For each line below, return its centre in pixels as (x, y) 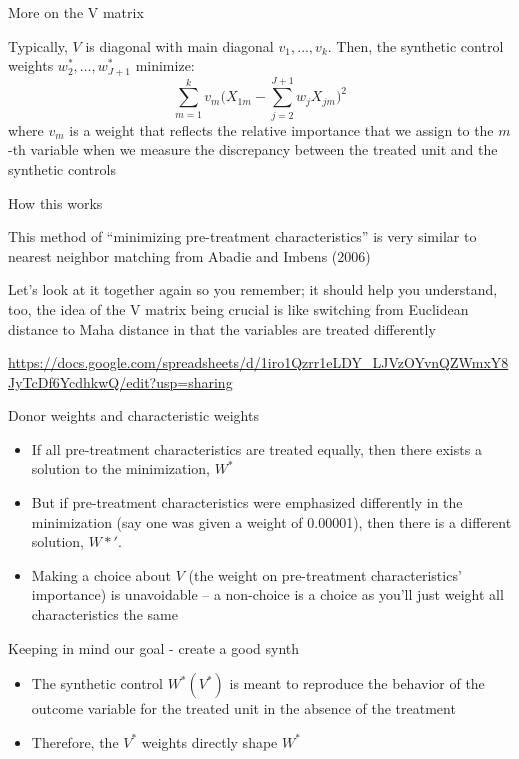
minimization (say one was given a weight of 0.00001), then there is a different (271, 521)
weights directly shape (209, 741)
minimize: (165, 65)
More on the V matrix (76, 12)
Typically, (38, 45)
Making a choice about (101, 574)
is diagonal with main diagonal (179, 45)
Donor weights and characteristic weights (133, 415)
